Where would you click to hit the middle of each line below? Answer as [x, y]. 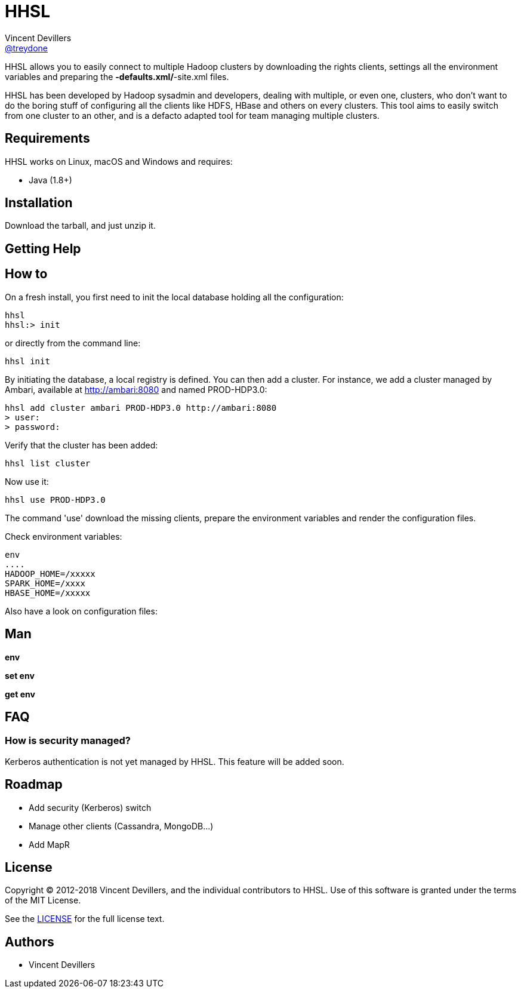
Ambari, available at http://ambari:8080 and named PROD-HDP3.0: [136, 389]
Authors [30, 942]
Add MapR [49, 844]
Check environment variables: [64, 536]
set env [20, 675]
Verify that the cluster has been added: [81, 445]
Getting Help [43, 248]
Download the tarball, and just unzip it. [80, 226]
